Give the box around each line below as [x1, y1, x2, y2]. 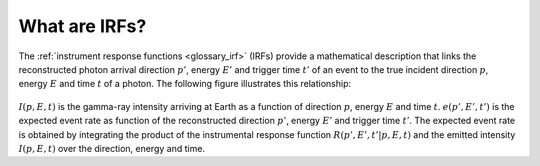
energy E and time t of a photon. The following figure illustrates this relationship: [18, 78, 352, 90]
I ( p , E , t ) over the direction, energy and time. [18, 142, 205, 154]
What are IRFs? [18, 15, 147, 37]
